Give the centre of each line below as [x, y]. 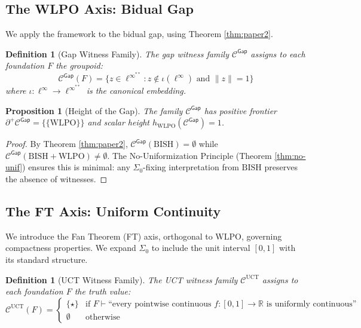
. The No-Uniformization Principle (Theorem [189, 155]
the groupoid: [79, 65]
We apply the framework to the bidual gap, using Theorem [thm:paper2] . [139, 34]
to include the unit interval [201, 248]
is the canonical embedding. [136, 91]
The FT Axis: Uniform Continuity [113, 211]
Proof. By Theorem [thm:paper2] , [67, 144]
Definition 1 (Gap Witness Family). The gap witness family [117, 53]
